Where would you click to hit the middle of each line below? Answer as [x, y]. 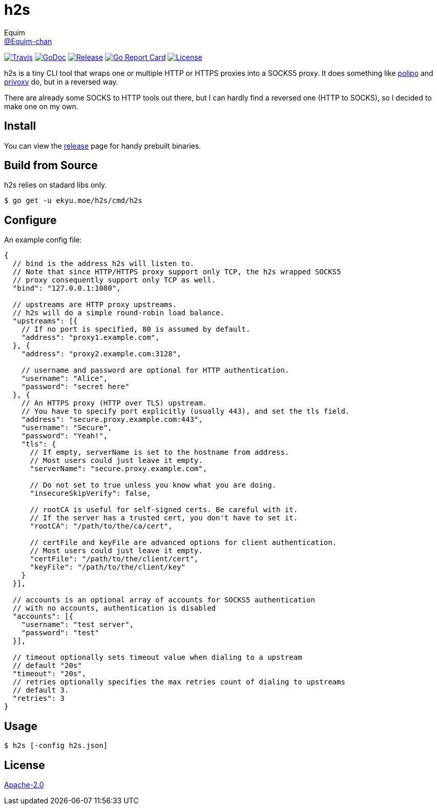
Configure [30, 220]
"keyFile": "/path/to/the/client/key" [108, 567]
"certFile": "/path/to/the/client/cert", [114, 559]
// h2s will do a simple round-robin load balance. [118, 313]
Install [20, 126]
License [25, 765]
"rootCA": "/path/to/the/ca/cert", [101, 526]
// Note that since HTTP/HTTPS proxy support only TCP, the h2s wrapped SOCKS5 [177, 272]
